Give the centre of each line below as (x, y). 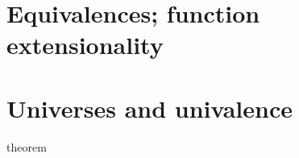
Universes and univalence (150, 108)
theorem (27, 146)
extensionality (85, 45)
